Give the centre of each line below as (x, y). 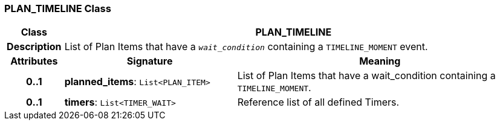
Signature (150, 61)
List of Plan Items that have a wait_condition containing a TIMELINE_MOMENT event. (246, 47)
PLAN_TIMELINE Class (58, 8)
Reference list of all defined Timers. (318, 102)
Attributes (34, 61)
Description (34, 47)
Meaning (380, 61)
